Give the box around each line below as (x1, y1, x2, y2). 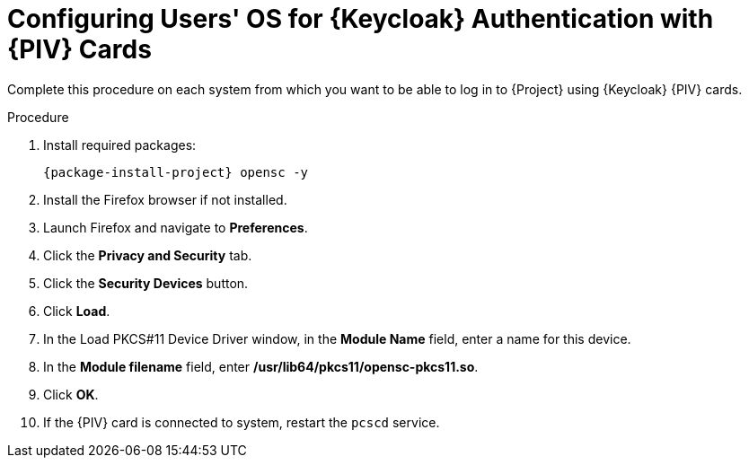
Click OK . (43, 386, 99, 402)
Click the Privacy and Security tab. (43, 247, 252, 263)
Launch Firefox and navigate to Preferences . (43, 219, 308, 235)
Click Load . (43, 303, 110, 319)
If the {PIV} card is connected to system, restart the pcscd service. (43, 414, 440, 430)
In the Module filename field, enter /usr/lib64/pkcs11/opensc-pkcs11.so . (43, 358, 479, 374)
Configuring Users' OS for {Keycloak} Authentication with (7, 4, 714, 34)
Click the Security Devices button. (43, 275, 249, 291)
